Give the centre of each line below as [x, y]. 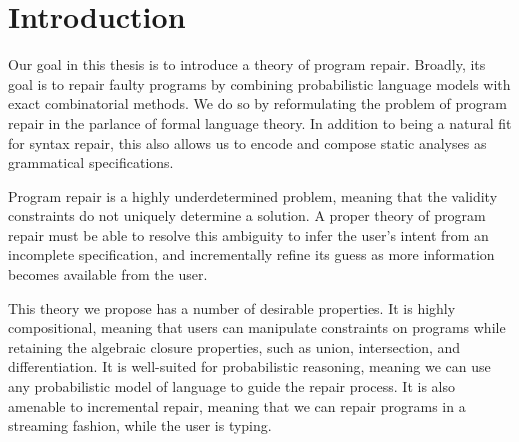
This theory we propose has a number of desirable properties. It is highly [232, 307]
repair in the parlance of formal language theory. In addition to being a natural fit [260, 122]
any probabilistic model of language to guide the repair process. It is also [231, 386]
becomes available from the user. [108, 274]
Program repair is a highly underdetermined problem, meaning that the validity [253, 195]
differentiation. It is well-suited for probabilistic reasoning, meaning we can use [249, 366]
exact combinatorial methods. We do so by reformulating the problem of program [257, 103]
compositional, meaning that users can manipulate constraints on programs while [257, 327]
